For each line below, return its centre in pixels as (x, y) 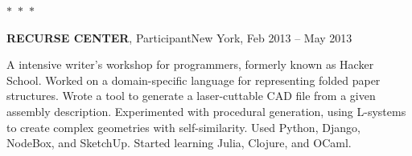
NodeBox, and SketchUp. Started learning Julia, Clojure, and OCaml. (179, 143)
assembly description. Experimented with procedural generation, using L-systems (206, 111)
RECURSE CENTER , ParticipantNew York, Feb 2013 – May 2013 (179, 37)
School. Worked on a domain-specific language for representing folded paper (194, 80)
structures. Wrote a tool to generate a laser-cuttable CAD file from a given (191, 96)
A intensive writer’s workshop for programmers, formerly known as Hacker (190, 64)
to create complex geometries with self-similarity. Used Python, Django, (183, 127)
